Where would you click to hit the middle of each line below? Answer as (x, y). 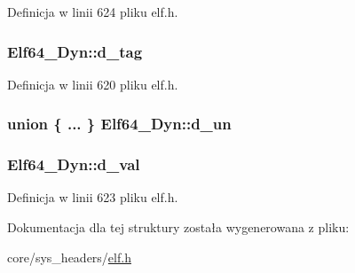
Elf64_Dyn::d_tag (75, 51)
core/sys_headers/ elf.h (69, 257)
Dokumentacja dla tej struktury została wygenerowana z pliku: (178, 227)
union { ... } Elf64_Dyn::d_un (119, 124)
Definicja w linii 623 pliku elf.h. (93, 197)
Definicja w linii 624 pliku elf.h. (93, 12)
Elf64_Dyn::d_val (74, 164)
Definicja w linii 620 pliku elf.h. (93, 84)
